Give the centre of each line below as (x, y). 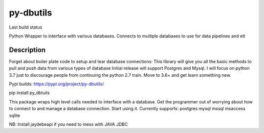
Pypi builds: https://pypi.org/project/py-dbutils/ (56, 84)
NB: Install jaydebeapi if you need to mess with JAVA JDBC (68, 124)
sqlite (15, 115)
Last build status (26, 27)
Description (27, 50)
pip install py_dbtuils (29, 93)
